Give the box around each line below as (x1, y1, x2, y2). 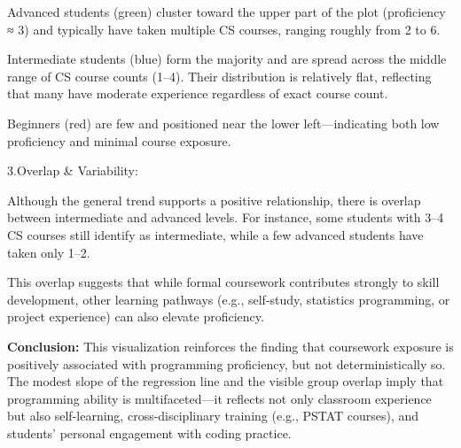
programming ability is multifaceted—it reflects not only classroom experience (7, 389, 432, 407)
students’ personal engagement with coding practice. (7, 423, 292, 442)
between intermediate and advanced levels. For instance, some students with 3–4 (7, 208, 444, 227)
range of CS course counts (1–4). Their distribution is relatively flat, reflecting (7, 66, 432, 85)
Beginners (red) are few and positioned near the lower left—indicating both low (7, 113, 440, 132)
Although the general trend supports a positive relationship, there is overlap (7, 190, 421, 209)
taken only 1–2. (7, 243, 90, 261)
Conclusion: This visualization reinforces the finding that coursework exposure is (7, 336, 454, 355)
